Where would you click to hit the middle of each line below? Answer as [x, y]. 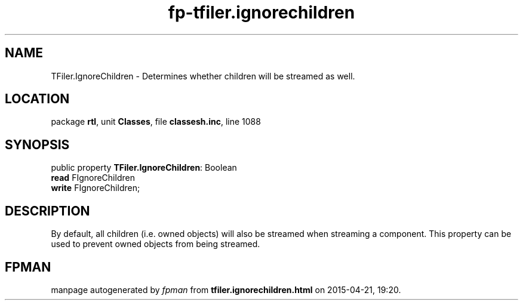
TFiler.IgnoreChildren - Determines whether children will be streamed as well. [203, 76]
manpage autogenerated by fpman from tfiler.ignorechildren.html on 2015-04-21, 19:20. [226, 289]
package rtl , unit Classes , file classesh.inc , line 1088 [156, 122]
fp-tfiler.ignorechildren [261, 13]
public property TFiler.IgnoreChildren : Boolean [144, 168]
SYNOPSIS [37, 144]
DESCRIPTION [47, 211]
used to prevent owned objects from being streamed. [156, 244]
